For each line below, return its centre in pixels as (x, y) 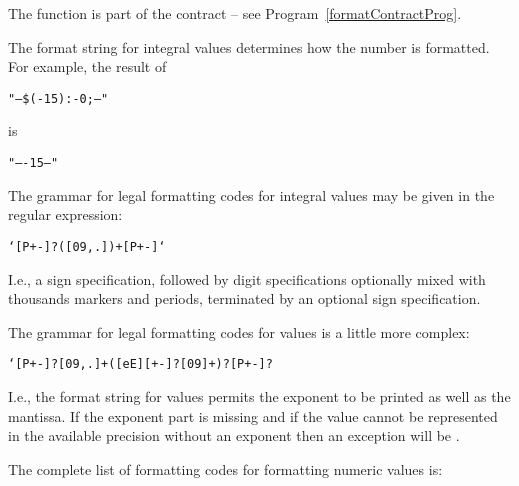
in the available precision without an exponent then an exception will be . (234, 435)
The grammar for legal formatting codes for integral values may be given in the (251, 194)
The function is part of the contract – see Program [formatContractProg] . (235, 13)
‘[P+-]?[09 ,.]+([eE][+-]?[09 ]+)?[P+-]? (140, 364)
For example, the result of (87, 66)
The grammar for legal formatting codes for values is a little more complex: (239, 331)
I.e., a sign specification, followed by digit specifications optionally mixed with (247, 278)
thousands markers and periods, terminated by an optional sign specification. (244, 298)
